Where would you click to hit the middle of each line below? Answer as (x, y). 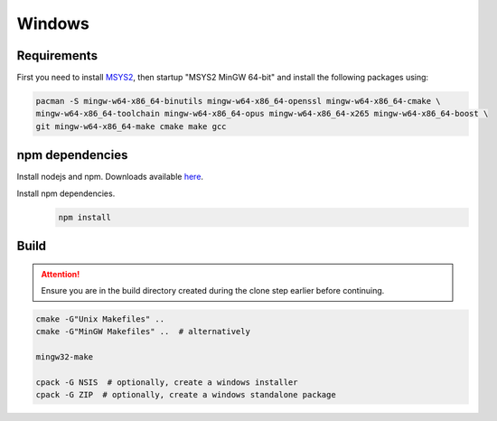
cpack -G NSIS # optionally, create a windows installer (167, 383)
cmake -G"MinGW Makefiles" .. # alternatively (143, 332)
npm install (85, 217)
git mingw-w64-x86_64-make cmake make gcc (131, 126)
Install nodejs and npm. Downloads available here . (110, 177)
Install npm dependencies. (66, 193)
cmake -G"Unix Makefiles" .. (100, 319)
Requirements (57, 56)
